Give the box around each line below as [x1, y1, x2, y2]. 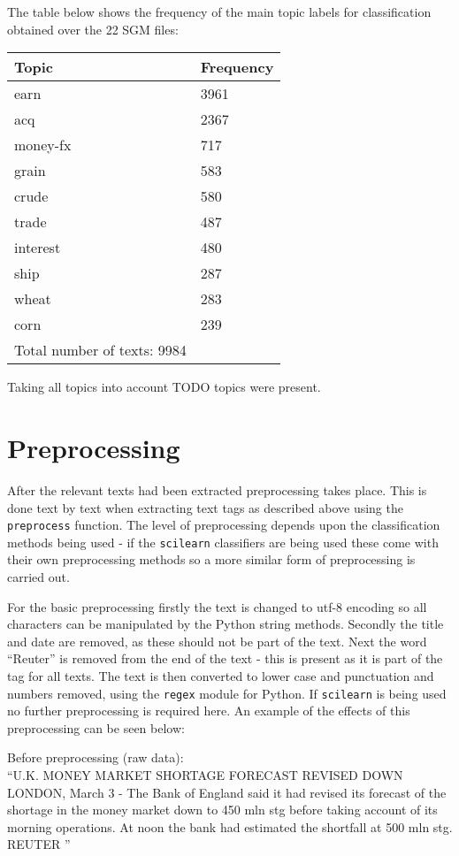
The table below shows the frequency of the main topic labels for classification [7, 3, 432, 20]
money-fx [14, 134, 72, 156]
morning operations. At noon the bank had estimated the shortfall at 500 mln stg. [7, 817, 453, 836]
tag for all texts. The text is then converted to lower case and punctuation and [7, 666, 434, 684]
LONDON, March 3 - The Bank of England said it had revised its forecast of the [7, 783, 447, 801]
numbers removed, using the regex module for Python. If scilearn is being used [7, 684, 447, 702]
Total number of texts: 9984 [14, 340, 187, 361]
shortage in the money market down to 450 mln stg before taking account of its [7, 800, 438, 819]
